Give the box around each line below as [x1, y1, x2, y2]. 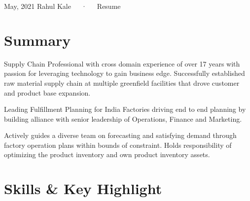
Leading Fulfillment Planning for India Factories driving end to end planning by [4, 104, 246, 114]
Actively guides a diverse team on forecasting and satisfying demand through [4, 130, 237, 140]
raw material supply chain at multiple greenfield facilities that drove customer [4, 77, 240, 88]
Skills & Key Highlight [4, 178, 162, 199]
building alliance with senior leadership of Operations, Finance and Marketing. [4, 113, 242, 124]
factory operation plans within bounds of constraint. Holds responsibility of [4, 139, 232, 150]
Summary [4, 30, 71, 50]
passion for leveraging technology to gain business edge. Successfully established [4, 68, 245, 78]
